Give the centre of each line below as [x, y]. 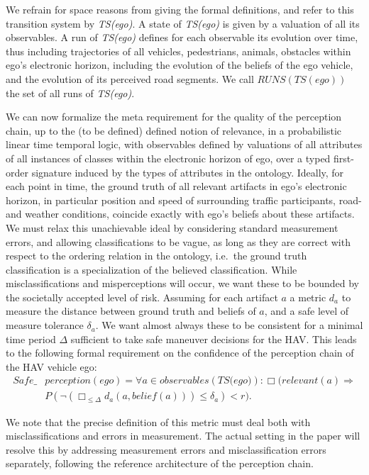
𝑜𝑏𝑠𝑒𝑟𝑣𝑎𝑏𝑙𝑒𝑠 [184, 381]
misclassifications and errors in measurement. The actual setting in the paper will [183, 436]
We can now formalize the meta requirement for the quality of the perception [174, 117]
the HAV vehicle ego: [51, 366]
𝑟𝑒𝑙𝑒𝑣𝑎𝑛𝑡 [300, 381]
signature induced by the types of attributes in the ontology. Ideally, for [188, 172]
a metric [308, 297]
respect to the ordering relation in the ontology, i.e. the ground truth [156, 256]
